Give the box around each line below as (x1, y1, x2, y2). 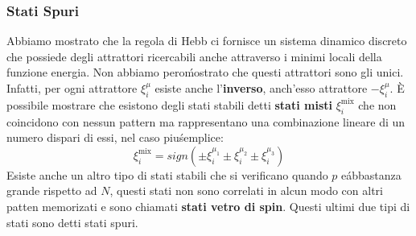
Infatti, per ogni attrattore (6, 80, 138, 96)
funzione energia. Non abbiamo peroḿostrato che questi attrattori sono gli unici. (6, 64, 404, 81)
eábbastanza (341, 166, 402, 183)
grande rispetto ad (6, 182, 97, 199)
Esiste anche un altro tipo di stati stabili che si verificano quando (6, 166, 328, 183)
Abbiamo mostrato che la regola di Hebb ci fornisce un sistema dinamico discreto (6, 32, 407, 49)
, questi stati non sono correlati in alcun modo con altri (109, 182, 383, 199)
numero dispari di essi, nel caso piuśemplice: (6, 129, 224, 146)
